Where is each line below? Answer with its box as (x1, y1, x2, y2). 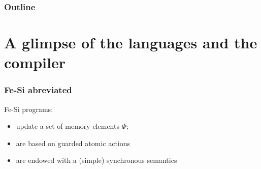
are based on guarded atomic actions (16, 137, 130, 148)
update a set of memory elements (16, 121, 119, 131)
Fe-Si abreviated (4, 83, 72, 96)
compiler (4, 52, 66, 73)
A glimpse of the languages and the (4, 32, 257, 53)
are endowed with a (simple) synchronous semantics (16, 155, 177, 165)
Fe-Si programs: (4, 103, 53, 114)
